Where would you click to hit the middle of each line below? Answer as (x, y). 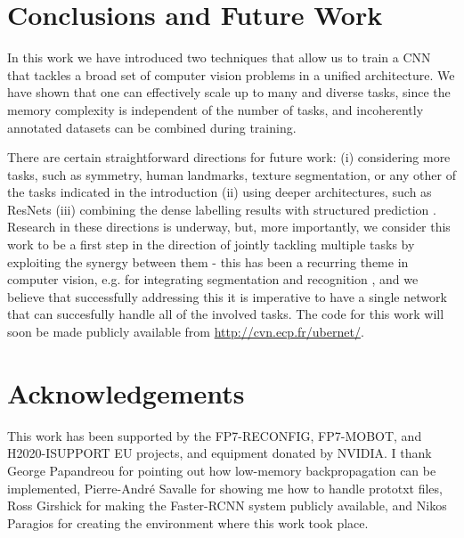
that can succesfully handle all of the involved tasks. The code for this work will (226, 314)
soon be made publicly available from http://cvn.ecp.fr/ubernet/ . (186, 332)
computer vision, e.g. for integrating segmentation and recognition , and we (213, 279)
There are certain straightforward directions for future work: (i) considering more (229, 157)
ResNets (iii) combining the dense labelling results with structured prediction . (222, 209)
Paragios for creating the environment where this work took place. (188, 522)
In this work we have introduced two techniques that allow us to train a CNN (219, 57)
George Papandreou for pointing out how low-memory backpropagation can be (222, 470)
